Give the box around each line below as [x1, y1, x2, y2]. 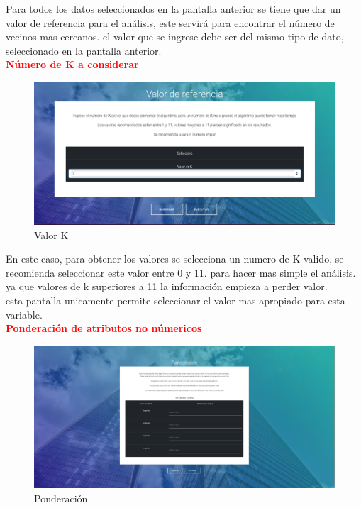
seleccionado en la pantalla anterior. [6, 43, 162, 57]
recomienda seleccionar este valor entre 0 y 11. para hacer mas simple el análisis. [6, 265, 356, 280]
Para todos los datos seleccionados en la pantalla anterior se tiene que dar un [6, 1, 341, 16]
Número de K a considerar [6, 57, 139, 72]
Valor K [34, 227, 69, 242]
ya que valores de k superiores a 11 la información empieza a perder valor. [6, 279, 328, 294]
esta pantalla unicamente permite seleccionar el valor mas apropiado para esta [6, 293, 345, 307]
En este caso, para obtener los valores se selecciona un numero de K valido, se [6, 251, 344, 266]
